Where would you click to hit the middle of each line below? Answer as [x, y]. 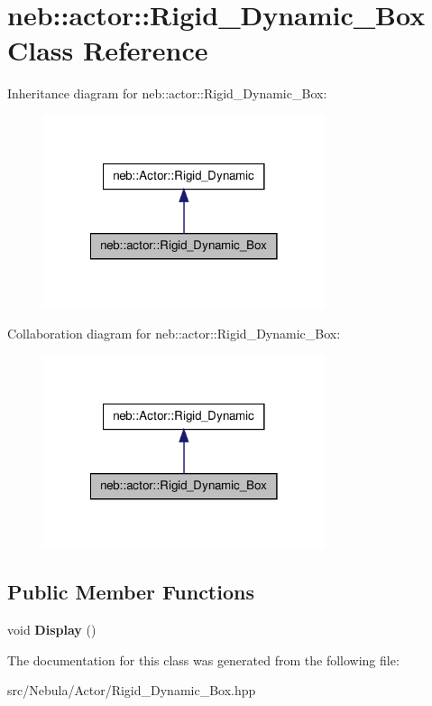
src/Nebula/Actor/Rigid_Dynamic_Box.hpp [132, 690]
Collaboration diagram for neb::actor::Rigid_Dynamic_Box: [174, 334]
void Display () [52, 629]
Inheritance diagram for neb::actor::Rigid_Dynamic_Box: [167, 93]
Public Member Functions [131, 592]
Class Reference [108, 50]
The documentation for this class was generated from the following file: [203, 660]
